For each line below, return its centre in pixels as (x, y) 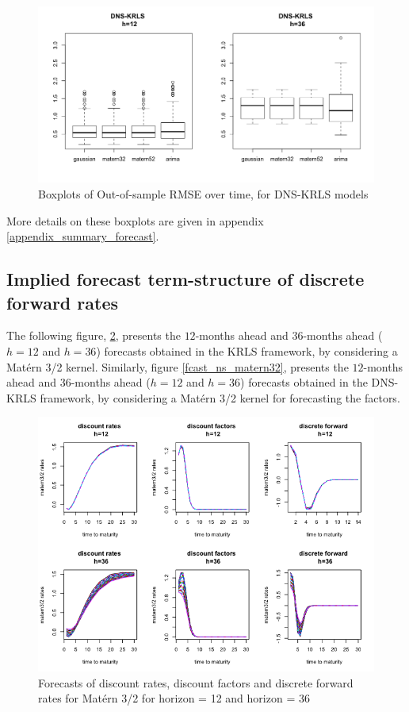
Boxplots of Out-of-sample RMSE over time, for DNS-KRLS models (203, 193)
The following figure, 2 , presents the (94, 335)
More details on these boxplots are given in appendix (135, 220)
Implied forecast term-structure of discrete (185, 279)
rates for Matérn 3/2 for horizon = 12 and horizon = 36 (174, 698)
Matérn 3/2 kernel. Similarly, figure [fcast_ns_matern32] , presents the (178, 366)
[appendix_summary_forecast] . (83, 236)
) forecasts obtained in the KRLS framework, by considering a (247, 350)
